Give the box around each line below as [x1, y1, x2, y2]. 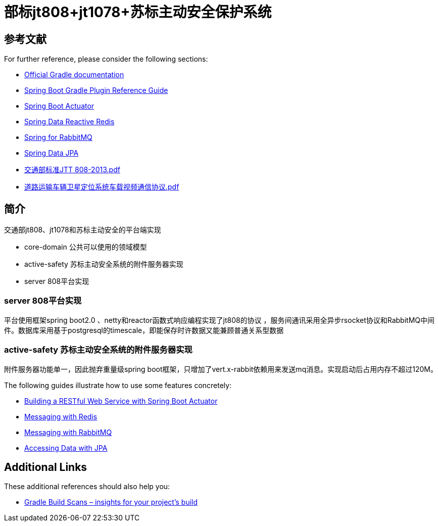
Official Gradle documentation [24, 70, 124, 79]
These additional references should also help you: [4, 482, 170, 491]
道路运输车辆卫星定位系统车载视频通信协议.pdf [24, 182, 179, 192]
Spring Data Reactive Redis [24, 117, 115, 126]
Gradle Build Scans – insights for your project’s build [24, 498, 198, 507]
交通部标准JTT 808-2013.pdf [24, 165, 120, 174]
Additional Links [4, 460, 87, 473]
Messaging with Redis [24, 412, 98, 421]
